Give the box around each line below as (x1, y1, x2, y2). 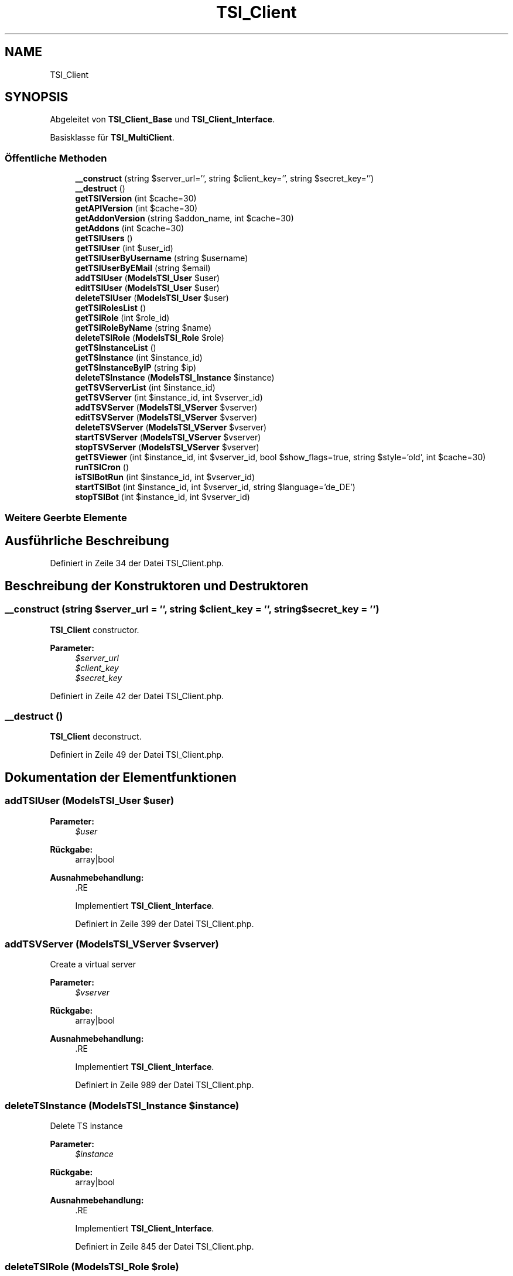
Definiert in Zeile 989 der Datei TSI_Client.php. (75, 1080, 254, 1090)
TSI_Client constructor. (50, 624, 139, 635)
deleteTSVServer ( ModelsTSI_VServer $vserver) (75, 422, 267, 433)
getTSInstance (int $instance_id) (75, 353, 203, 363)
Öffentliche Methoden (5, 152, 107, 164)
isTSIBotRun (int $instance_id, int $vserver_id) (75, 472, 255, 483)
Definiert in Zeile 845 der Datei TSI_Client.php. (75, 1241, 254, 1252)
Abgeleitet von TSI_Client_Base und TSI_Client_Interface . (50, 114, 275, 125)
